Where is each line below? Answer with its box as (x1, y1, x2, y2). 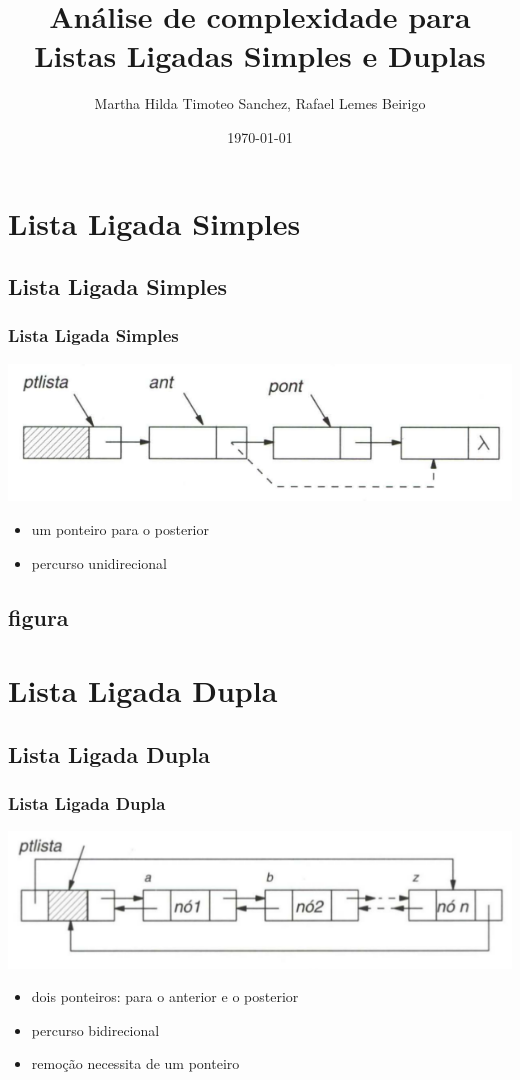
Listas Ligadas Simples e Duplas (34, 35, 486, 76)
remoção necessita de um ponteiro (31, 1053, 240, 1074)
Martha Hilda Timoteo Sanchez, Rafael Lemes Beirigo (94, 93, 426, 114)
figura (8, 601, 69, 632)
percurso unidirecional (31, 552, 167, 573)
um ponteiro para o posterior (31, 519, 209, 540)
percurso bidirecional (31, 1019, 160, 1040)
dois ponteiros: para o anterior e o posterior (31, 986, 299, 1007)
